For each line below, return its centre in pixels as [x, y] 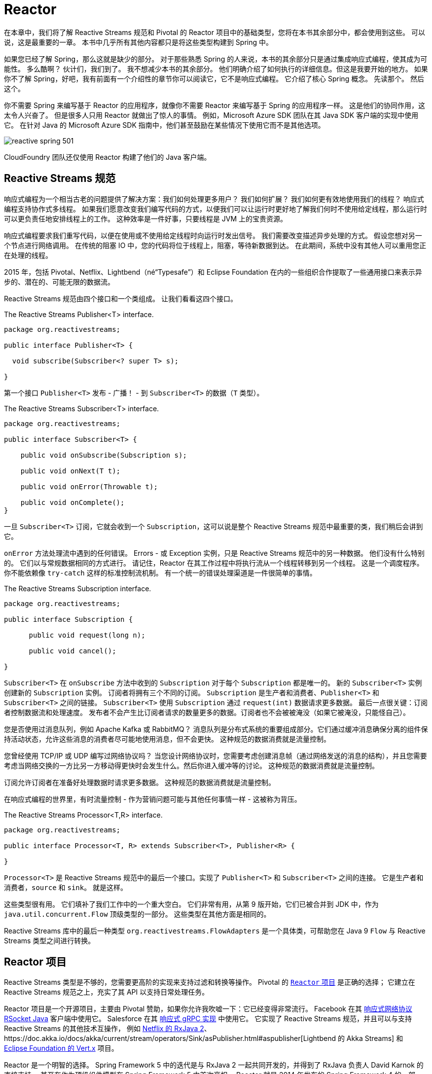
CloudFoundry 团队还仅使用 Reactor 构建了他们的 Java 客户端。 [108, 157]
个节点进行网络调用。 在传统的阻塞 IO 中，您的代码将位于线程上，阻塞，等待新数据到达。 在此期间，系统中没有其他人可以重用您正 [215, 245]
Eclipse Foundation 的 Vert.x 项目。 [61, 1048]
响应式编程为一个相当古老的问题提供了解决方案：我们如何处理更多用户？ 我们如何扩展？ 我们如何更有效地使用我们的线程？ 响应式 [214, 199]
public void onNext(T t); [71, 471]
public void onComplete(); [72, 502]
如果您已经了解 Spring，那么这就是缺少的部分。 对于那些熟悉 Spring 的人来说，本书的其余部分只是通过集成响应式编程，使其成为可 [216, 59]
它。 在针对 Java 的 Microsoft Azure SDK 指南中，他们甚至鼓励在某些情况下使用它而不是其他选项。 [164, 125]
